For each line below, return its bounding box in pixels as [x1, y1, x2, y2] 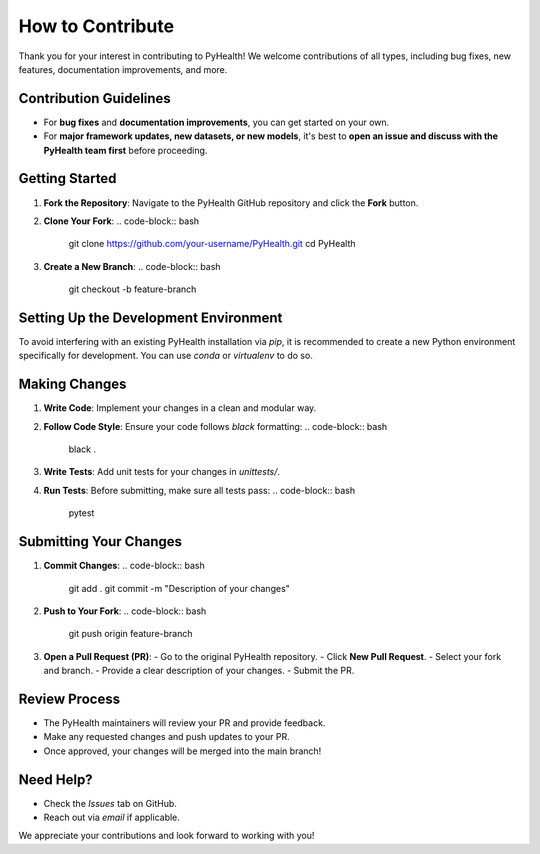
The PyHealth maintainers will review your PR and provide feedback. [43, 717, 326, 729]
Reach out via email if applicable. [43, 811, 180, 824]
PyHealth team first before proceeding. [43, 144, 208, 156]
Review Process [18, 690, 120, 707]
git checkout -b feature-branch [68, 283, 197, 295]
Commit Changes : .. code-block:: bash [43, 560, 205, 572]
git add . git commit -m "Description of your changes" [68, 582, 290, 594]
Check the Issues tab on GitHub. [43, 797, 177, 809]
